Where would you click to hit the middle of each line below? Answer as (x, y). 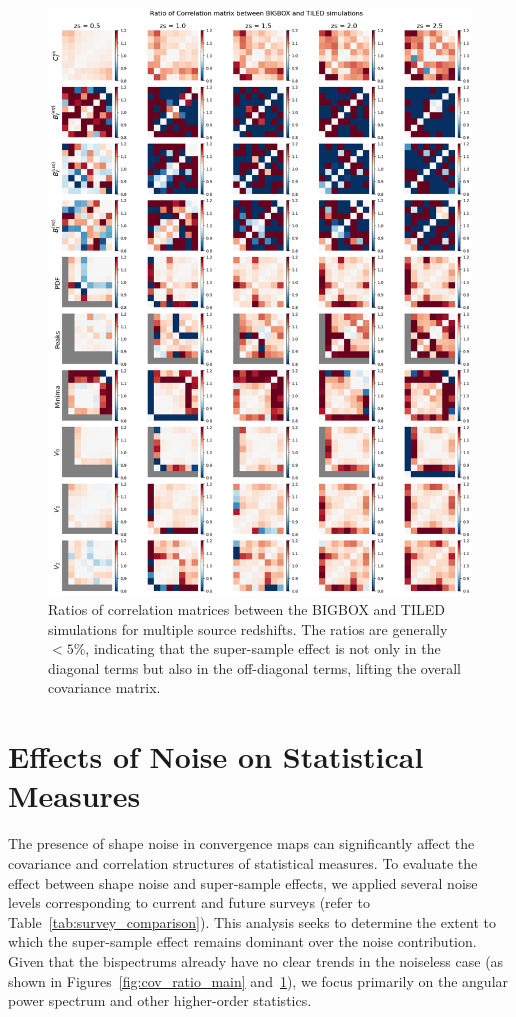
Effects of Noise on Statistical (216, 756)
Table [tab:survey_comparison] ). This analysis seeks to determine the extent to (252, 921)
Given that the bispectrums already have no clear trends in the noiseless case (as (256, 960)
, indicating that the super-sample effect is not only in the (263, 648)
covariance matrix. (104, 687)
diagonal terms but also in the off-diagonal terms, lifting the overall (254, 667)
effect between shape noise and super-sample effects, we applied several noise (243, 882)
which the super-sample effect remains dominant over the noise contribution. (242, 941)
